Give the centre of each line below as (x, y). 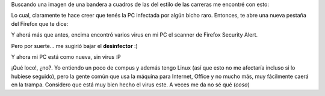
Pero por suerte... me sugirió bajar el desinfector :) (74, 46)
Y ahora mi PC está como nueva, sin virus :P (66, 56)
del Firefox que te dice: (40, 23)
